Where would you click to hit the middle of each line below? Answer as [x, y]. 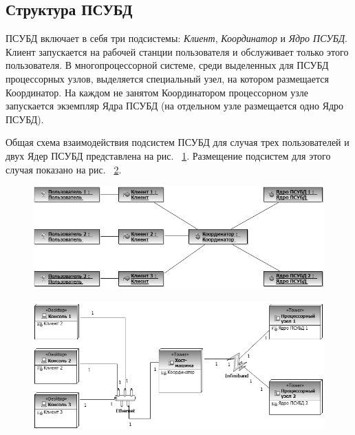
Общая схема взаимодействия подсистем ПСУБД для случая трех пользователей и [177, 142]
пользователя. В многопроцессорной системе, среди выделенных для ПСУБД [167, 65]
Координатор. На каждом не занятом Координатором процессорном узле [157, 92]
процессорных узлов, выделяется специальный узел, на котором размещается [167, 78]
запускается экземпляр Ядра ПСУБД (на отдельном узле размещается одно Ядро [175, 106]
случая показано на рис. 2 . [64, 169]
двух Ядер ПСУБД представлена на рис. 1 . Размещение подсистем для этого [168, 155]
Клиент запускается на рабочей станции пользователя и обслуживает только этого [177, 51]
